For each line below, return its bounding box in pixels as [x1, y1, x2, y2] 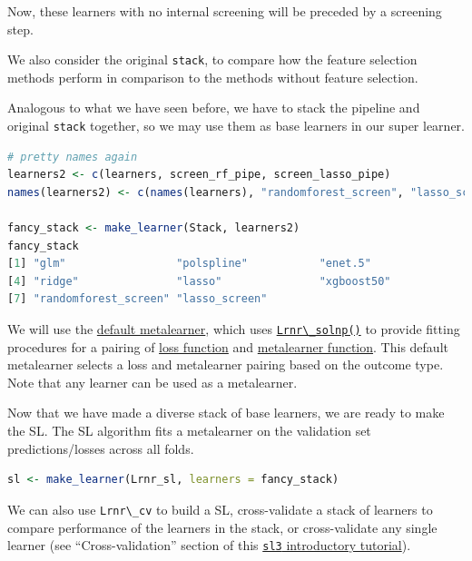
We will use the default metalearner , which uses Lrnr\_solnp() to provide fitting [7, 320, 460, 339]
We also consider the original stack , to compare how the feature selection [7, 50, 418, 69]
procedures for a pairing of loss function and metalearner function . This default [7, 337, 448, 356]
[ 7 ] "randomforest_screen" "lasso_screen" [7, 292, 268, 306]
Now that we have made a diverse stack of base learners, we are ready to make [7, 403, 445, 422]
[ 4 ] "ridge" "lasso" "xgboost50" [7, 274, 391, 288]
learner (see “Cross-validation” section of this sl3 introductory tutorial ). [7, 536, 411, 555]
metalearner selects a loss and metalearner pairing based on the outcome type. [7, 355, 444, 374]
